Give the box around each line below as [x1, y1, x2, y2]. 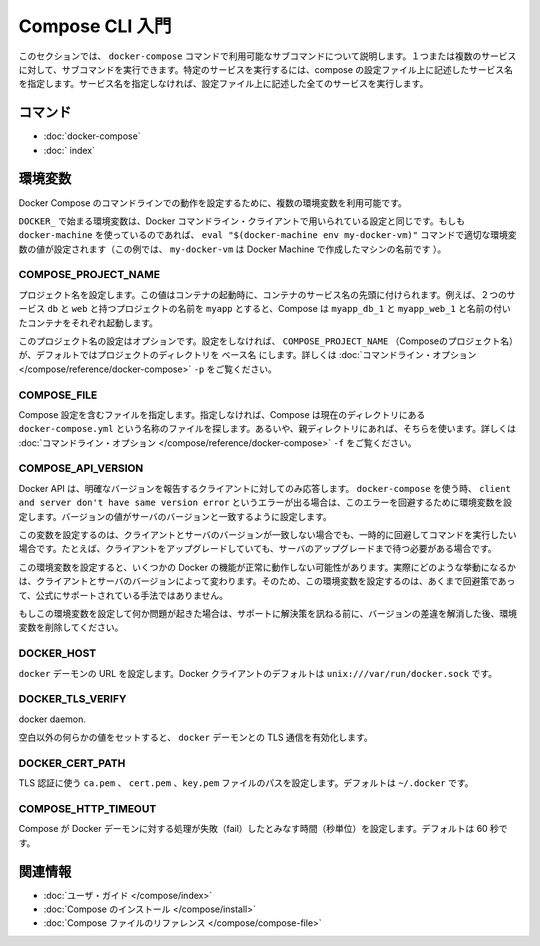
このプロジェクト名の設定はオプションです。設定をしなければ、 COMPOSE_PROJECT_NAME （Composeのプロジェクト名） [18, 335, 519, 347]
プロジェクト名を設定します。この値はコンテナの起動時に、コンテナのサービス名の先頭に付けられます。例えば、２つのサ [18, 288, 516, 300]
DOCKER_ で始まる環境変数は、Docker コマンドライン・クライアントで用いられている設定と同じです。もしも [18, 215, 465, 227]
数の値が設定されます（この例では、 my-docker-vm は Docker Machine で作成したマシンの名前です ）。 [18, 243, 447, 255]
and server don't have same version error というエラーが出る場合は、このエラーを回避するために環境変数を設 [18, 496, 513, 509]
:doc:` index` [43, 144, 95, 156]
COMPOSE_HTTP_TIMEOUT [18, 801, 157, 815]
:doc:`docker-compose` [43, 130, 141, 142]
